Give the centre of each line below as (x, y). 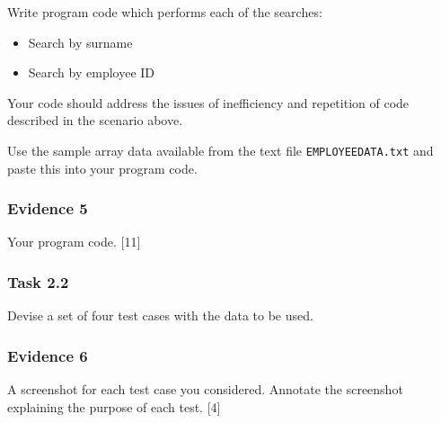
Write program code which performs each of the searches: (165, 12)
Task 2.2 (38, 281)
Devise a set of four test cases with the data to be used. (160, 315)
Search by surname (80, 42)
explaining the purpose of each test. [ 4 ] (114, 406)
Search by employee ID (92, 72)
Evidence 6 (48, 355)
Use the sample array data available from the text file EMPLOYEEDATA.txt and (220, 150)
